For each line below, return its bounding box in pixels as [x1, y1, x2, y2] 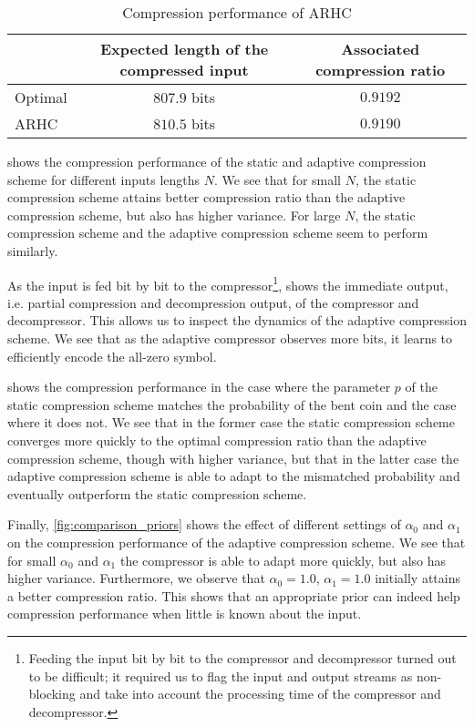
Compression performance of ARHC [122, 2, 352, 23]
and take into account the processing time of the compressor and [79, 684, 441, 703]
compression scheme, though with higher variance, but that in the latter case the [7, 448, 459, 467]
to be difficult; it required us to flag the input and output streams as [28, 666, 413, 685]
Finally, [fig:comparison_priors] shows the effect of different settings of [7, 515, 401, 534]
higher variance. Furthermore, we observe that [7, 568, 265, 588]
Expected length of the [99, 38, 269, 59]
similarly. [7, 241, 58, 260]
